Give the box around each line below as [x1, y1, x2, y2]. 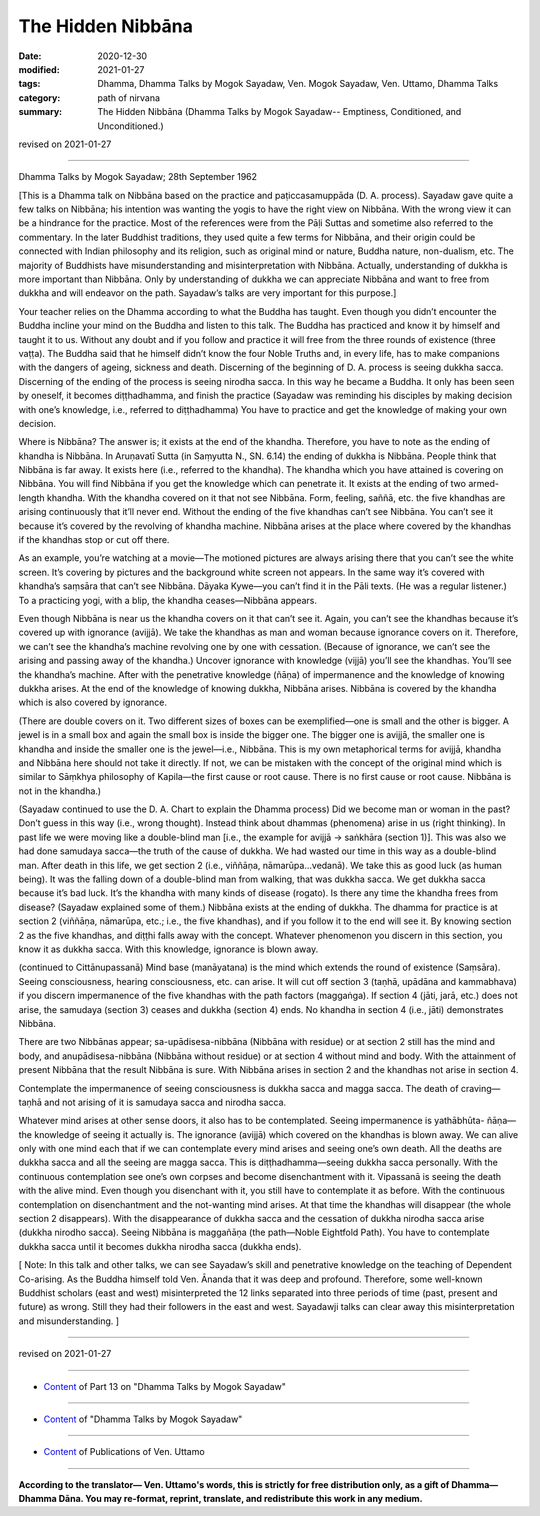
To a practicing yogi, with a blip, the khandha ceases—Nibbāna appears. [18, 594, 318, 606]
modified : [18, 63, 60, 75]
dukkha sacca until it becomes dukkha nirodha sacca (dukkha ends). [18, 1240, 302, 1252]
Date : [18, 50, 42, 62]
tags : [18, 78, 41, 90]
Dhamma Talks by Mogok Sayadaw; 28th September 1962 [18, 171, 258, 183]
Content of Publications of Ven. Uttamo [43, 1446, 205, 1458]
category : [18, 91, 61, 104]
